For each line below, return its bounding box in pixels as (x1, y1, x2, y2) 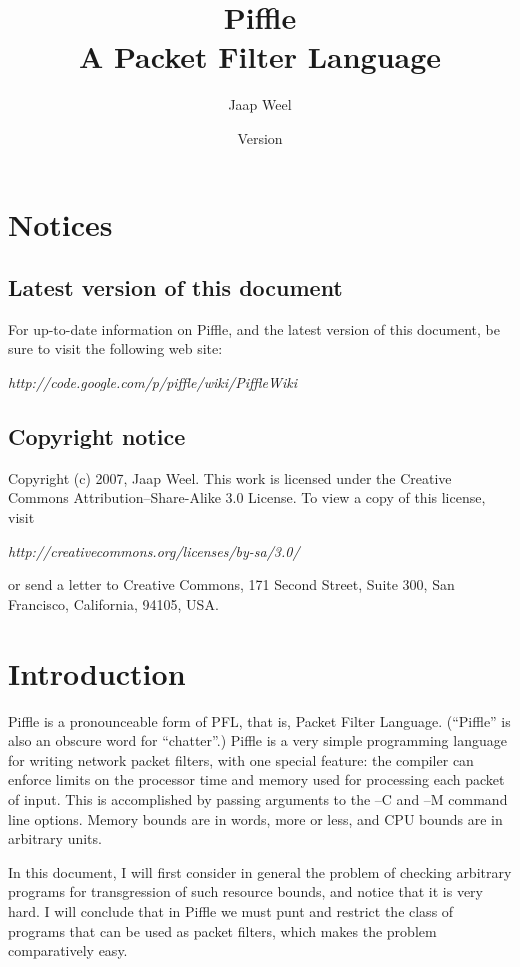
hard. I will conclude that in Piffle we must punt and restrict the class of (8, 900, 454, 921)
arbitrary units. (8, 828, 102, 849)
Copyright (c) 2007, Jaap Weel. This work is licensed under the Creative (8, 467, 452, 488)
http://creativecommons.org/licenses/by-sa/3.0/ (8, 540, 300, 561)
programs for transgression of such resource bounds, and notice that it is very (8, 881, 483, 902)
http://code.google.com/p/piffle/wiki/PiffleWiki (8, 372, 297, 393)
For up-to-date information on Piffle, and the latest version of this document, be (8, 318, 500, 339)
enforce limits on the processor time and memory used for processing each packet (8, 769, 505, 790)
